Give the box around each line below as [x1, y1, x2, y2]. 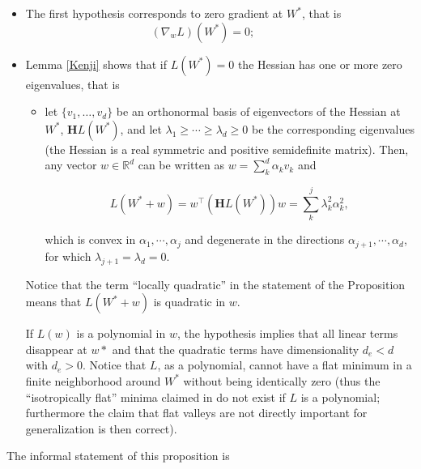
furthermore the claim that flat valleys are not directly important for [25, 404, 368, 421]
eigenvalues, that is [25, 75, 120, 92]
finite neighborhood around [25, 372, 161, 389]
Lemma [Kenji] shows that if [25, 55, 167, 72]
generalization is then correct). [25, 420, 177, 437]
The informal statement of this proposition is [6, 447, 230, 464]
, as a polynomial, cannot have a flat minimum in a [157, 356, 412, 373]
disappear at [25, 340, 87, 357]
